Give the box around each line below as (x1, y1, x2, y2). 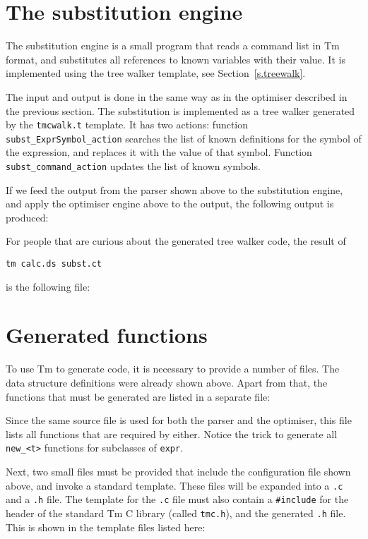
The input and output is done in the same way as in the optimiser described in (6, 89, 348, 104)
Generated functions (6, 320, 208, 349)
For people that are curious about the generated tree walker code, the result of (6, 234, 346, 248)
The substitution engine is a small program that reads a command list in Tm (6, 38, 340, 53)
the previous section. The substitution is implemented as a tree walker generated (6, 103, 355, 118)
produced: (6, 210, 49, 224)
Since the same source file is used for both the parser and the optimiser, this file (6, 413, 352, 428)
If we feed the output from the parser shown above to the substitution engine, (6, 182, 343, 197)
